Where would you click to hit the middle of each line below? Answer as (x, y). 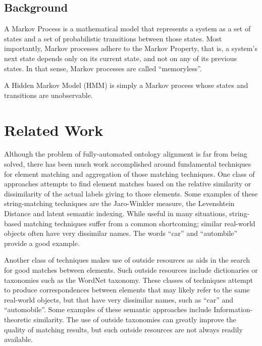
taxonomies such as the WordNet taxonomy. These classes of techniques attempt (128, 280)
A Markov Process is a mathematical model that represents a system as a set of (127, 29)
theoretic (18, 319)
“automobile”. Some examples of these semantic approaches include (108, 309)
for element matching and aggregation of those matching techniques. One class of (129, 174)
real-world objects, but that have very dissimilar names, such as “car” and (119, 299)
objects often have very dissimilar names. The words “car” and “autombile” (121, 233)
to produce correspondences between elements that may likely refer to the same (127, 290)
